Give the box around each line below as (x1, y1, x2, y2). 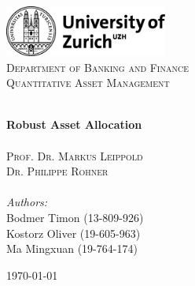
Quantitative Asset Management (6, 74, 170, 91)
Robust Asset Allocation (6, 116, 142, 133)
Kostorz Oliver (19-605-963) (6, 224, 141, 241)
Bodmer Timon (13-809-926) (6, 209, 144, 225)
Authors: (6, 194, 48, 210)
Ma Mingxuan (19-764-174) (6, 240, 138, 257)
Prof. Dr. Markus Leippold (6, 147, 143, 164)
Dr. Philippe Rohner (6, 163, 109, 179)
